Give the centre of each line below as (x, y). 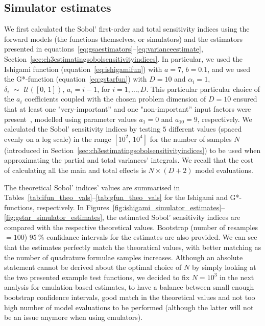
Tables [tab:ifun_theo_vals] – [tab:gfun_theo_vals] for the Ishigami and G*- (123, 197)
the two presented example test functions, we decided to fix (97, 277)
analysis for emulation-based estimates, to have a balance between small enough (129, 287)
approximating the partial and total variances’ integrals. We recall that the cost (129, 160)
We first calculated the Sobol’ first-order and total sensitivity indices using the (127, 29)
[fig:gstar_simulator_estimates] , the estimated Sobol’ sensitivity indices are (122, 217)
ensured (245, 99)
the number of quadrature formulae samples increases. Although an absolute (124, 257)
